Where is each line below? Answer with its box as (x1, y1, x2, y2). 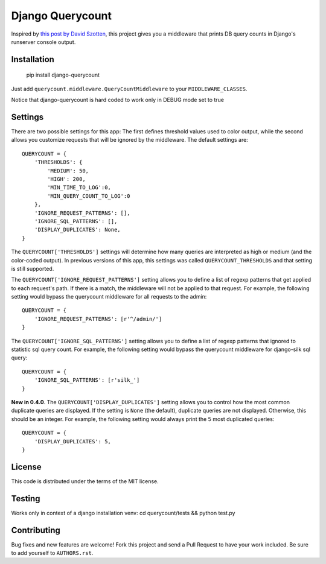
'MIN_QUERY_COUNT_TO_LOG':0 (47, 192, 130, 199)
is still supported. (11, 265, 54, 272)
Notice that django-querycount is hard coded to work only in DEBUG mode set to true (11, 97, 225, 104)
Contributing (11, 525, 60, 535)
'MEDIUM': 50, (47, 167, 89, 174)
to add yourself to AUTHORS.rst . (11, 550, 94, 557)
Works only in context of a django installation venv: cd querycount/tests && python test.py (11, 509, 235, 516)
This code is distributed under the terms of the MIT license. (11, 477, 159, 485)
